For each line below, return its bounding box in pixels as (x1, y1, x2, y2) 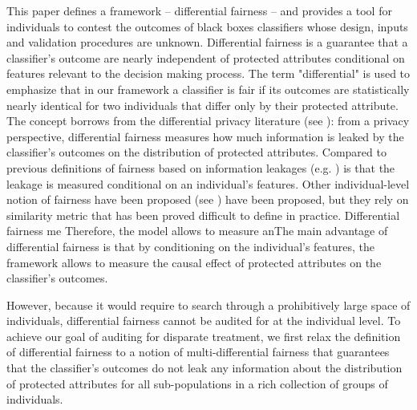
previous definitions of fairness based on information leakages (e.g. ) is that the (6, 159, 395, 176)
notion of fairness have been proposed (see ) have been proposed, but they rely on (6, 191, 409, 208)
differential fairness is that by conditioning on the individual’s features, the (6, 237, 375, 254)
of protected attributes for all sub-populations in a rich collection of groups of (6, 375, 388, 392)
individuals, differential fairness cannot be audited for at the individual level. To (6, 312, 401, 329)
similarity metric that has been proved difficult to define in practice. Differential (6, 206, 400, 223)
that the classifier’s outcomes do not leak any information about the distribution (6, 359, 403, 376)
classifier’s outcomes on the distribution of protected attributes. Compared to (6, 144, 387, 160)
